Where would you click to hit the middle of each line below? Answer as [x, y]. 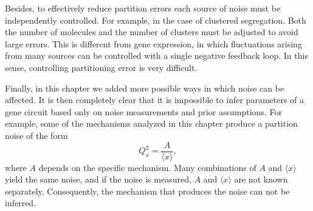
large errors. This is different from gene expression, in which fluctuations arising [153, 43]
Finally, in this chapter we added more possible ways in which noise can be [145, 88]
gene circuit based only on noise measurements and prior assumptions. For [143, 111]
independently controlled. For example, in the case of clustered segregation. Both [156, 20]
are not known [261, 179]
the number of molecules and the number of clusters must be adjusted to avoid [152, 32]
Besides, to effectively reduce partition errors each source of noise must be [143, 8]
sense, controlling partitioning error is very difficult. [101, 67]
